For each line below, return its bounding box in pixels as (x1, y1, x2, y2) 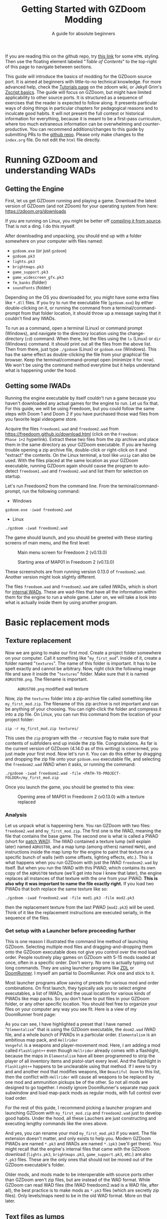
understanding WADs (5, 165, 96, 176)
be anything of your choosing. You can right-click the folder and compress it (5, 706, 162, 712)
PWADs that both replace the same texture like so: (5, 886, 108, 892)
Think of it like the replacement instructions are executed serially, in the (5, 910, 152, 916)
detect (5, 468, 18, 474)
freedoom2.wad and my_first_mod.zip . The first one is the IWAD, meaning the (5, 828, 162, 834)
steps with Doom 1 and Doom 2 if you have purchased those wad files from (5, 411, 159, 417)
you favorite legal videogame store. (5, 416, 78, 422)
